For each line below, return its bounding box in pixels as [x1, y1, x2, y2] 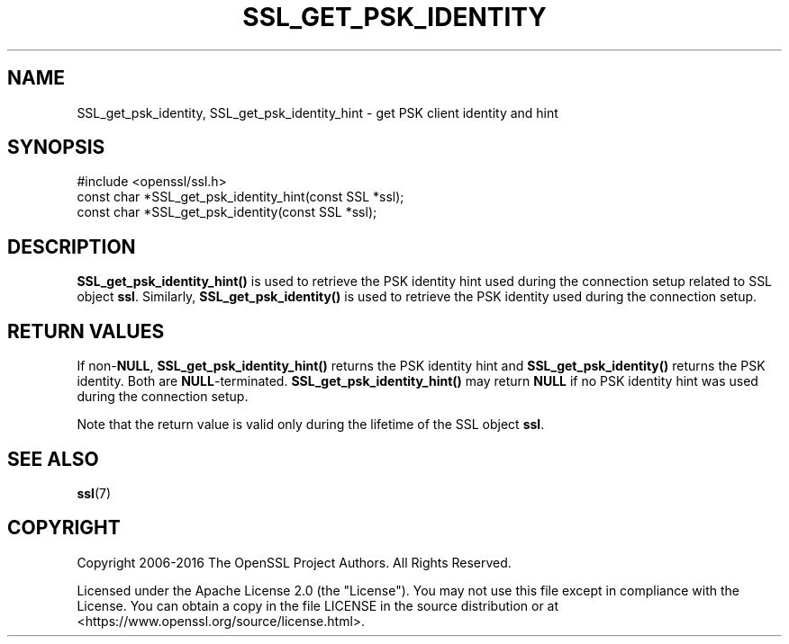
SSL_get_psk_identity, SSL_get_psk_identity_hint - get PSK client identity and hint [77, 104, 558, 121]
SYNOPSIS [7, 136, 105, 159]
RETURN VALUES [7, 319, 165, 343]
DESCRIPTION [7, 235, 136, 258]
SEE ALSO [7, 447, 99, 470]
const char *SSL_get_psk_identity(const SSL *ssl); [77, 204, 377, 220]
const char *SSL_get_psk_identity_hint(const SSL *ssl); [77, 189, 404, 205]
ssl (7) [77, 485, 112, 501]
